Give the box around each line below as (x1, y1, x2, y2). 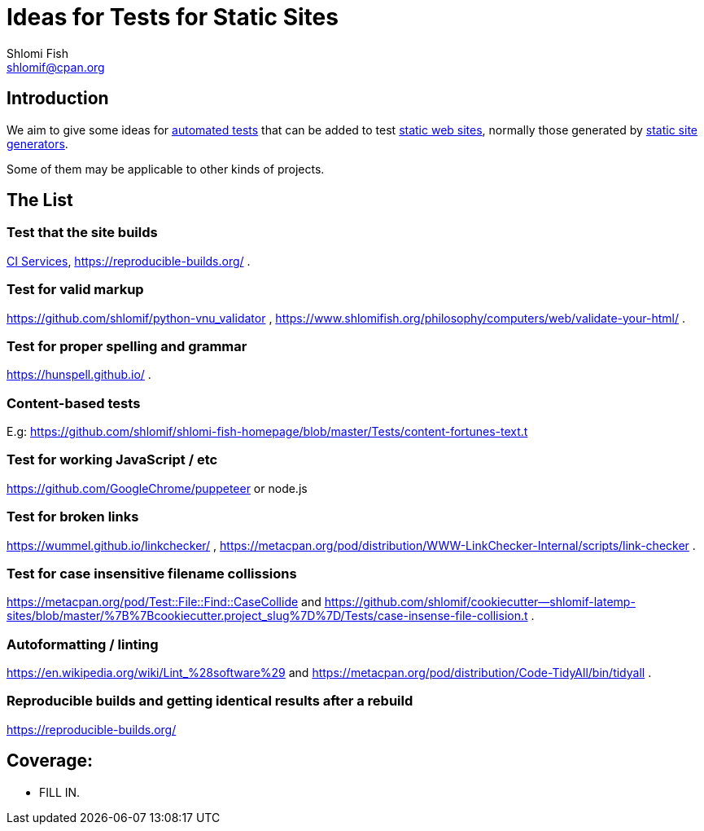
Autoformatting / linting (7, 635, 159, 653)
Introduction (7, 88, 109, 109)
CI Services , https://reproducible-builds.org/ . (7, 253, 251, 268)
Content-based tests (7, 394, 141, 411)
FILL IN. (39, 785, 81, 799)
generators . (7, 136, 68, 151)
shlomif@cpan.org (7, 59, 105, 74)
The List (7, 190, 73, 211)
